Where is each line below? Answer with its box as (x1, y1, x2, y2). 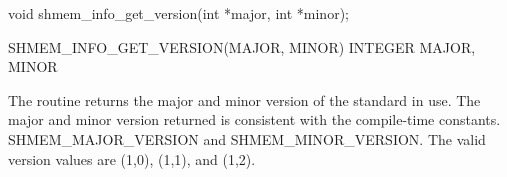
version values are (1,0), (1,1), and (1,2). (8, 148, 256, 169)
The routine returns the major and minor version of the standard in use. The (8, 89, 481, 110)
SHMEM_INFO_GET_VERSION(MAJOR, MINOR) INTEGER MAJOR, (8, 36, 476, 57)
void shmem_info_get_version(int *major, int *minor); (8, 3, 349, 23)
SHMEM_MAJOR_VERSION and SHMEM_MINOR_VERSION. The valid (8, 128, 486, 149)
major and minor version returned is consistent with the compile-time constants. (8, 109, 501, 130)
